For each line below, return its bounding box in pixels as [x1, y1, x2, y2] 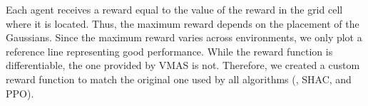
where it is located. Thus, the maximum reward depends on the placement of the [6, 16, 359, 31]
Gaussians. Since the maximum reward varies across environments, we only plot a [6, 30, 362, 45]
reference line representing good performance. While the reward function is [6, 43, 333, 58]
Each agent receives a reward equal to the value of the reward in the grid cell [6, 2, 343, 16]
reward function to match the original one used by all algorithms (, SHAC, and [6, 71, 352, 86]
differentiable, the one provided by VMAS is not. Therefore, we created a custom [6, 58, 360, 73]
